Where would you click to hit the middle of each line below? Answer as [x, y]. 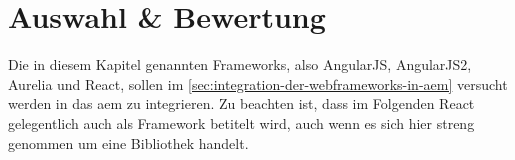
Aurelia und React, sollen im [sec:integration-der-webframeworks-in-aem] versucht [258, 83]
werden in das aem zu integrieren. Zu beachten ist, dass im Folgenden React [241, 103]
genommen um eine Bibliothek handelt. [128, 142]
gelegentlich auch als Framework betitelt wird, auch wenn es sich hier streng [241, 122]
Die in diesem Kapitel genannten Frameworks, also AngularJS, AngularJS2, [240, 64]
